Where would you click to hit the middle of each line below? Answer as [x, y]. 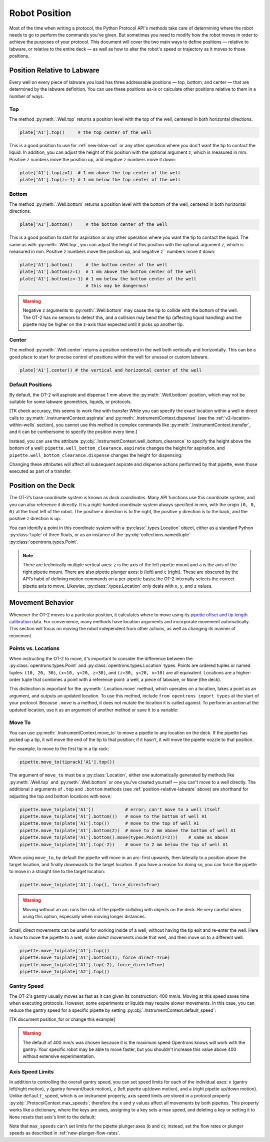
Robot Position [40, 13]
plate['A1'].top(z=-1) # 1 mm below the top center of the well [100, 180]
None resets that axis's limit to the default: [52, 1117]
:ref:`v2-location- [233, 418]
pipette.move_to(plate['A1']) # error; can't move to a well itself [120, 809]
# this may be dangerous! [117, 286]
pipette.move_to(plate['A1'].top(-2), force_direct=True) [92, 965]
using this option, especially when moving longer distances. [84, 917]
